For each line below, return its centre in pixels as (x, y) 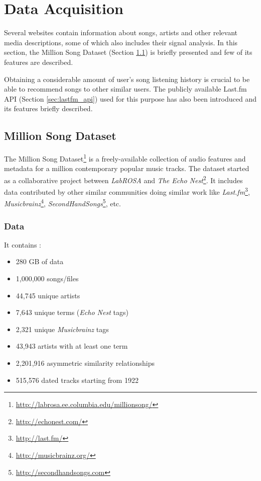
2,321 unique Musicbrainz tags (62, 329)
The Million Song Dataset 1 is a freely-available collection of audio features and (125, 158)
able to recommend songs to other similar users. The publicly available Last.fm (125, 89)
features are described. (39, 62)
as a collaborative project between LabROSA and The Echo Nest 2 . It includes (123, 179)
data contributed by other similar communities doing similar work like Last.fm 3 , (127, 191)
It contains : (23, 244)
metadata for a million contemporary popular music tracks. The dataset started (127, 168)
